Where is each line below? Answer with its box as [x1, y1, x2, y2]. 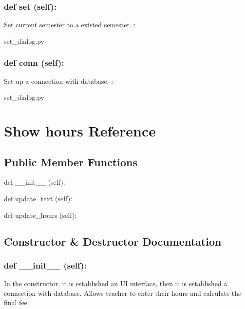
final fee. [4, 297, 29, 308]
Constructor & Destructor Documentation [4, 233, 222, 249]
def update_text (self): [4, 193, 73, 203]
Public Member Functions [4, 154, 137, 169]
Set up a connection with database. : [4, 76, 113, 86]
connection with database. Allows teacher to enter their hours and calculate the [4, 288, 242, 298]
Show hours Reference [4, 121, 156, 140]
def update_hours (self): [4, 210, 77, 220]
